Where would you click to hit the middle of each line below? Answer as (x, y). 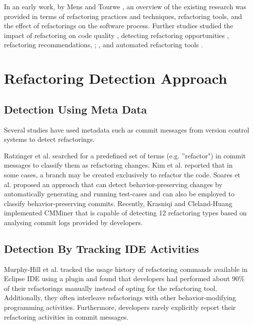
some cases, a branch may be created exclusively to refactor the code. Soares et (122, 174)
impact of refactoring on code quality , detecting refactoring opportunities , (117, 35)
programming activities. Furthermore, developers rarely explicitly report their (120, 307)
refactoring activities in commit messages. (66, 316)
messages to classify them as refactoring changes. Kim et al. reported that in (118, 165)
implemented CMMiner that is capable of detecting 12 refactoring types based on (126, 213)
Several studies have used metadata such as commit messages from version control (127, 129)
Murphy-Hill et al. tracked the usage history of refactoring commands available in (126, 269)
